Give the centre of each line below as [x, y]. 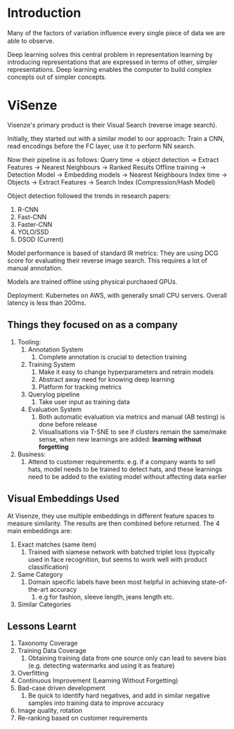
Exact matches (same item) [57, 544]
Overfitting [33, 673]
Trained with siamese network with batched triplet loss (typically [122, 552]
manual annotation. [35, 268]
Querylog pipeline [54, 394]
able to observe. [31, 41]
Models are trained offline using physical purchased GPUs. [92, 281]
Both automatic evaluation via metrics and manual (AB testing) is [132, 416]
